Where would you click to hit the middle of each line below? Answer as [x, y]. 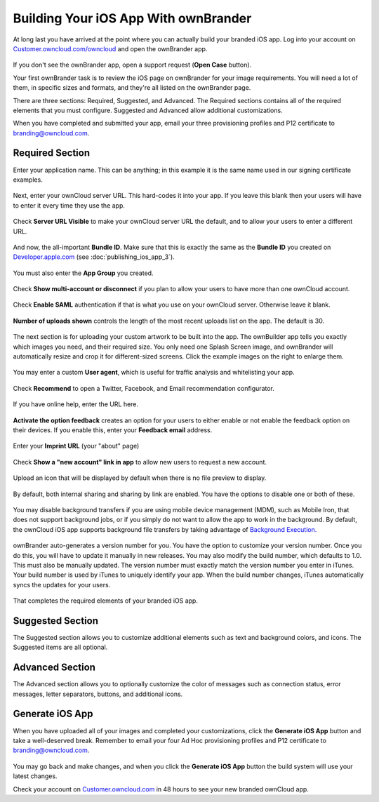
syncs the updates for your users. [62, 584]
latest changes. [35, 776]
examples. [28, 180]
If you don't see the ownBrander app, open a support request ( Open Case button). [132, 65]
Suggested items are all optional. [60, 647]
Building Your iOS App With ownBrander [132, 18]
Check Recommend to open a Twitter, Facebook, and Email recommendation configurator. [144, 388]
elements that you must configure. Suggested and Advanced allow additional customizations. [148, 110]
